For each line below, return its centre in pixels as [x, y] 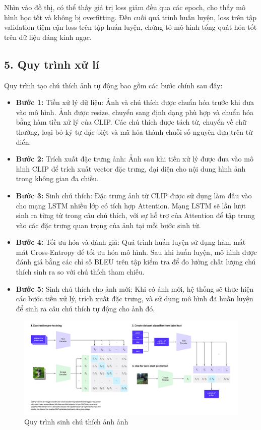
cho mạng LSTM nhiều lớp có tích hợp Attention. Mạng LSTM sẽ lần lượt [131, 205]
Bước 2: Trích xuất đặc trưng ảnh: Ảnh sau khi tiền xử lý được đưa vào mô [135, 159]
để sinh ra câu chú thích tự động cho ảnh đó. [85, 308]
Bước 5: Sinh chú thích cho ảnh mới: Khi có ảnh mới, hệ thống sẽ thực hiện [135, 288]
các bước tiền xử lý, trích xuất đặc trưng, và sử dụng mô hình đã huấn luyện [135, 299]
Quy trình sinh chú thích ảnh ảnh [76, 422]
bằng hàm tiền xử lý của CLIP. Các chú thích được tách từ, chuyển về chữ [131, 122]
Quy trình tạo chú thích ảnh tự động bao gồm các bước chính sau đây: [113, 85]
